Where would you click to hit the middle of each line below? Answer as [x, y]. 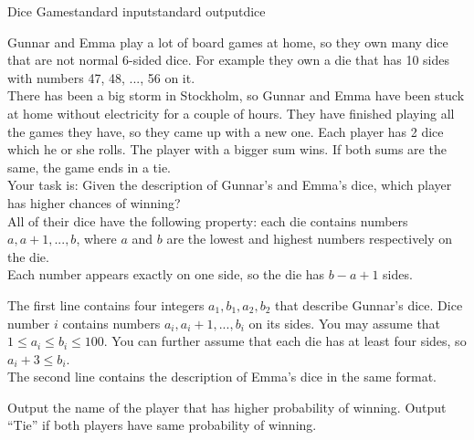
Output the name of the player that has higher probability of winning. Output [227, 407]
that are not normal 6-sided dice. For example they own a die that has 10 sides [228, 60]
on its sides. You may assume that [345, 323]
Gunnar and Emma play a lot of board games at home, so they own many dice [228, 42]
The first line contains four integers [106, 304]
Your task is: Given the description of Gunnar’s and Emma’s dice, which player [230, 185]
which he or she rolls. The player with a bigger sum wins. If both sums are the [227, 149]
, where [96, 239]
